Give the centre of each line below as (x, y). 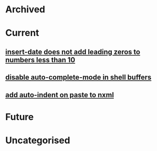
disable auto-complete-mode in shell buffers (78, 77)
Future (20, 117)
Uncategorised (38, 140)
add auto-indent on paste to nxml (60, 95)
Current (22, 33)
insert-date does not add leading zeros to (73, 52)
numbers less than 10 (40, 60)
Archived (25, 10)
